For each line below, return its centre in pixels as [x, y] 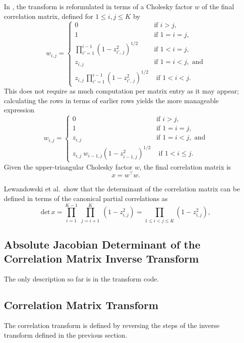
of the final [218, 6]
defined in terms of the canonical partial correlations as [86, 198]
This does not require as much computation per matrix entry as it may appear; [122, 91]
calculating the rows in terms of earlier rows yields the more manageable [111, 100]
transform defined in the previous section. [66, 335]
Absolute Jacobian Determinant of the [102, 244]
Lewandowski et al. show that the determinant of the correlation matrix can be [122, 189]
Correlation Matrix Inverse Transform [101, 258]
